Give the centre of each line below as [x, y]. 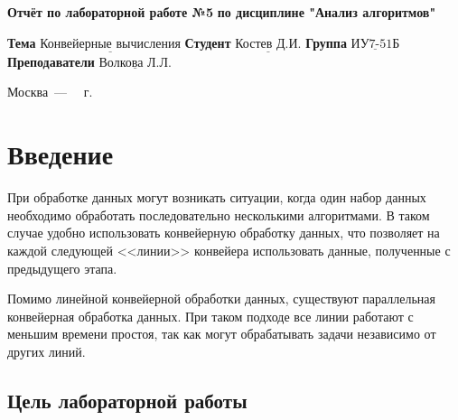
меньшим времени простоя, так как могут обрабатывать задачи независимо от [222, 334]
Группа [326, 42]
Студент [208, 42]
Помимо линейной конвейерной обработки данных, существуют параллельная [221, 299]
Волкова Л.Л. [135, 63]
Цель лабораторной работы [127, 400]
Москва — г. [50, 92]
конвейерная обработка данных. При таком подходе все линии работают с [210, 316]
